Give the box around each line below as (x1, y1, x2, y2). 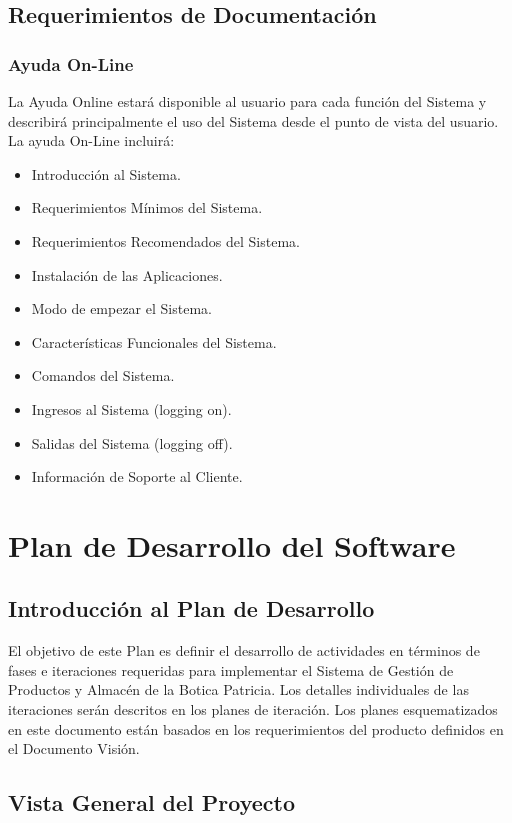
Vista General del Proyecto (8, 787, 296, 818)
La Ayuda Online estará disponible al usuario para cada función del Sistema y (8, 91, 487, 111)
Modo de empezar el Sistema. (31, 298, 212, 319)
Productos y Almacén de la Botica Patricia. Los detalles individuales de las (8, 679, 469, 700)
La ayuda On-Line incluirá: (8, 130, 175, 151)
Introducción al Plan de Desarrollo (8, 593, 375, 624)
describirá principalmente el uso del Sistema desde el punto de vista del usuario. (8, 110, 499, 131)
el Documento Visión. (8, 738, 140, 759)
